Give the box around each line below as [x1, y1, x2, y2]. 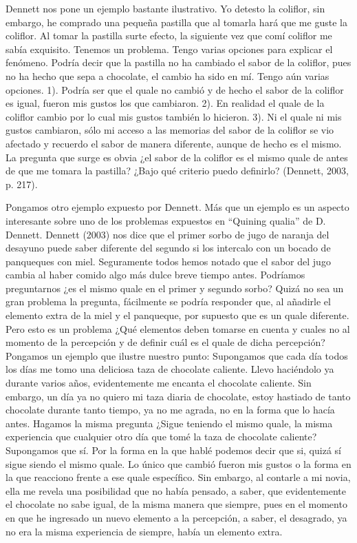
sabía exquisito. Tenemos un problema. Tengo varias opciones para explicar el [6, 41, 333, 56]
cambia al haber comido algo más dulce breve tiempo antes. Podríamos [6, 267, 305, 282]
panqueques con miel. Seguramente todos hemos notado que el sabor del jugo [6, 254, 331, 268]
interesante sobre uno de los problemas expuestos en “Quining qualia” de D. [6, 213, 326, 227]
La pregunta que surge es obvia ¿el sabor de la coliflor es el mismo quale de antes [6, 150, 348, 164]
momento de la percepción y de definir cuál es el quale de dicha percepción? [6, 335, 325, 349]
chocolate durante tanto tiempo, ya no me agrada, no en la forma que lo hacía [6, 402, 335, 417]
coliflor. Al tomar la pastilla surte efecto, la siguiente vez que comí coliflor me [6, 28, 332, 43]
